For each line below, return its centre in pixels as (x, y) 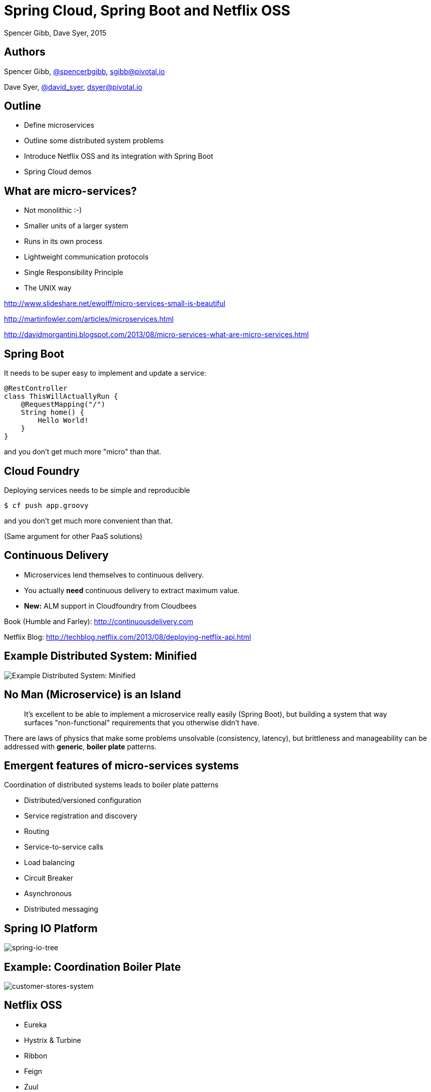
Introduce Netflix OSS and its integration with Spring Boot (119, 156)
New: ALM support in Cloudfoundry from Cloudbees (110, 606)
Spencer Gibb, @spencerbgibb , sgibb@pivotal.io (85, 71)
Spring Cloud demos (58, 172)
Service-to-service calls (64, 847)
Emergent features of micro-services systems (122, 765)
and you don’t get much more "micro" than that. (83, 452)
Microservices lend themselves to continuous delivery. (114, 575)
